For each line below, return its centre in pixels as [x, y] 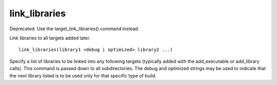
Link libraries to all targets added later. [50, 38]
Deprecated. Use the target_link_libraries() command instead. [74, 29]
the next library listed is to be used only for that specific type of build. [83, 76]
